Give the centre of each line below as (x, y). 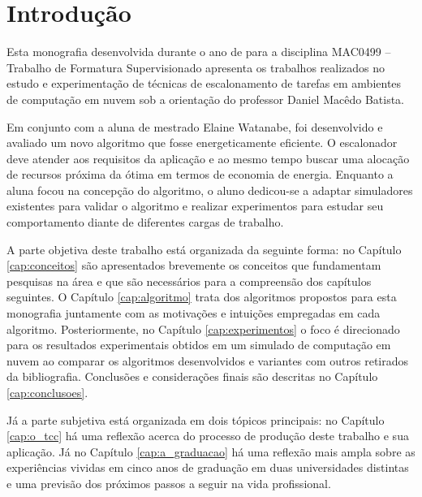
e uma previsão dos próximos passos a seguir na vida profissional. (169, 483)
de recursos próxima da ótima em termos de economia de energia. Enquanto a (200, 174)
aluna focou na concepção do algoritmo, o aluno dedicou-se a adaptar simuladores (210, 190)
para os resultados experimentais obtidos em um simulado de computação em (199, 345)
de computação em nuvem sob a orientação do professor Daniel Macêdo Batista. (205, 99)
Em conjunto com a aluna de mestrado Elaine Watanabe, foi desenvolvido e (195, 126)
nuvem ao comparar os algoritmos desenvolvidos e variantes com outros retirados (208, 360)
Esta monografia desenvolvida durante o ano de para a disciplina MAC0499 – (199, 52)
